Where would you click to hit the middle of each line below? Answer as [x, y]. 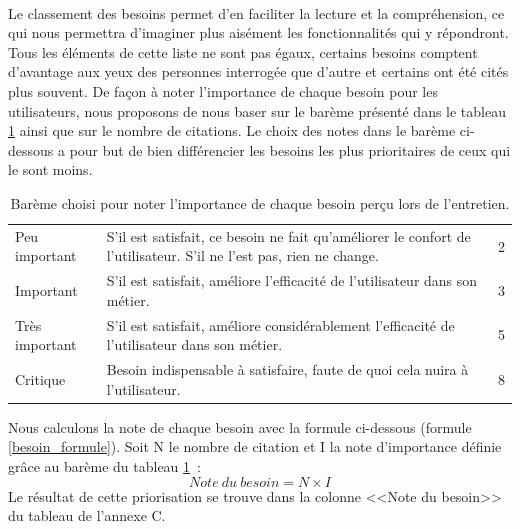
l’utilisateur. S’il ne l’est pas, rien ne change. [242, 255]
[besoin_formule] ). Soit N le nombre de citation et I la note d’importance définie [255, 446]
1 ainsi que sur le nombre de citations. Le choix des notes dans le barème [232, 130]
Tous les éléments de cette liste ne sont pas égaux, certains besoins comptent [243, 51]
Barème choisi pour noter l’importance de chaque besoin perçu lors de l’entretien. [260, 202]
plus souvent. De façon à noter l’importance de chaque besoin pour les [223, 90]
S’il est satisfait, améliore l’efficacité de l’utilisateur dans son [292, 280]
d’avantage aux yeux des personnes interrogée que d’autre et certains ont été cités [258, 71]
